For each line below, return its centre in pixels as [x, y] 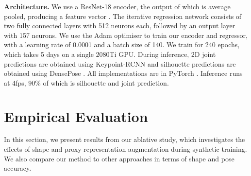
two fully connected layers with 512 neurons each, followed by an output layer [120, 26]
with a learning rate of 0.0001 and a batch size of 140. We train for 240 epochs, [122, 44]
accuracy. [18, 168]
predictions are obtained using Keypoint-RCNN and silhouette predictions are [120, 63]
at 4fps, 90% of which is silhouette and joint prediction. [86, 82]
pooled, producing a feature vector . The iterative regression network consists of [123, 16]
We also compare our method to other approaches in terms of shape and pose [119, 158]
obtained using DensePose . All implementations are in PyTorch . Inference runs [123, 73]
